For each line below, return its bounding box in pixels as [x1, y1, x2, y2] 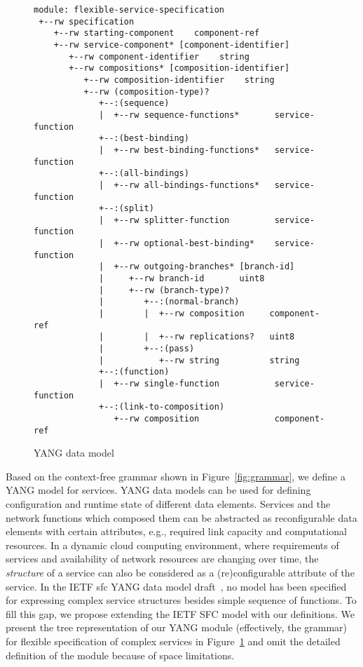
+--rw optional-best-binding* [114, 238, 254, 249]
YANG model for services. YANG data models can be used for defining [6, 483, 311, 497]
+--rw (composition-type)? [83, 86, 210, 97]
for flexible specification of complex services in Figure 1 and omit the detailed [6, 634, 341, 648]
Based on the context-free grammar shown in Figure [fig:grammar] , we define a [6, 469, 345, 483]
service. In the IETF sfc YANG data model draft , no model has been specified [6, 579, 347, 593]
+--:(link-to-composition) [99, 402, 225, 412]
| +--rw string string [99, 355, 300, 365]
